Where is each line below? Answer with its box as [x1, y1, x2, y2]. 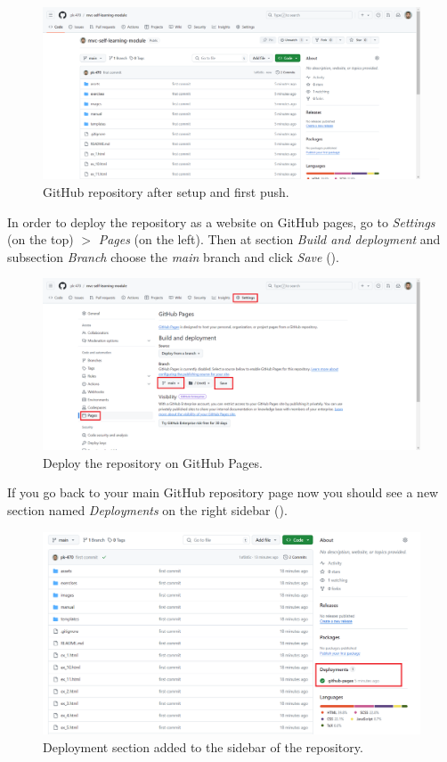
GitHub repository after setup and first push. [43, 182, 289, 201]
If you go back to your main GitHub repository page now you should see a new [7, 483, 439, 502]
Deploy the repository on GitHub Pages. [43, 453, 263, 471]
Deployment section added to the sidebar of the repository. [43, 737, 363, 756]
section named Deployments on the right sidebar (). [7, 501, 288, 520]
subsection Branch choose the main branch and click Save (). [7, 247, 339, 266]
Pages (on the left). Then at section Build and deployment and [98, 230, 441, 249]
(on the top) [7, 230, 74, 249]
